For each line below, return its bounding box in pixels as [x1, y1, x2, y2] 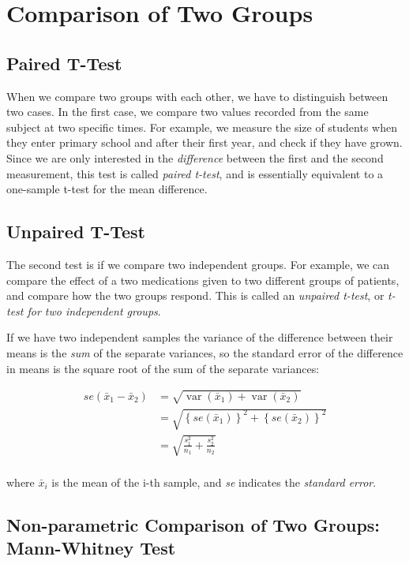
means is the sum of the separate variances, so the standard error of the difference [6, 344, 403, 360]
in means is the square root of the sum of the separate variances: [6, 360, 320, 376]
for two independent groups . [27, 302, 161, 319]
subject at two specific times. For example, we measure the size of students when [6, 118, 397, 135]
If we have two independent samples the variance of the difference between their [6, 329, 393, 345]
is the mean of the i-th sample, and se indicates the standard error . [51, 473, 377, 490]
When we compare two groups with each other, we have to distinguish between [6, 88, 388, 104]
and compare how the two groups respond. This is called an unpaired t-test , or [6, 287, 385, 304]
